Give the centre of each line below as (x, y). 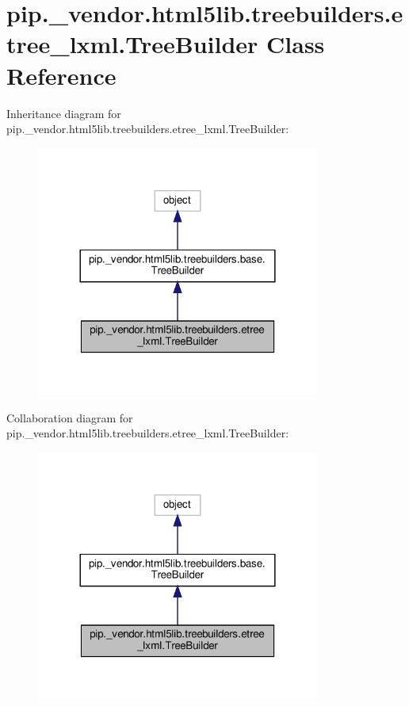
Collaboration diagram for (70, 417)
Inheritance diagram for (64, 113)
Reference (61, 75)
